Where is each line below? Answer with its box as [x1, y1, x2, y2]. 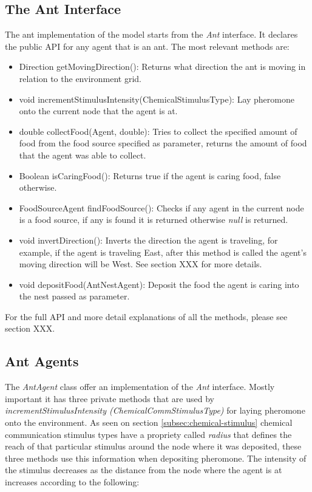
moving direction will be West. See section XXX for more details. [19, 258, 262, 270]
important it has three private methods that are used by [5, 392, 214, 405]
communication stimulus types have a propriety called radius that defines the [5, 428, 292, 440]
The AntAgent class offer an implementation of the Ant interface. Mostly [5, 380, 275, 393]
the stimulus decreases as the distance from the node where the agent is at [5, 463, 282, 476]
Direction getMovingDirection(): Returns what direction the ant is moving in [19, 60, 306, 73]
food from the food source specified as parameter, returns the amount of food [19, 137, 307, 149]
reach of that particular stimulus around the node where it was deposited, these [5, 440, 302, 453]
